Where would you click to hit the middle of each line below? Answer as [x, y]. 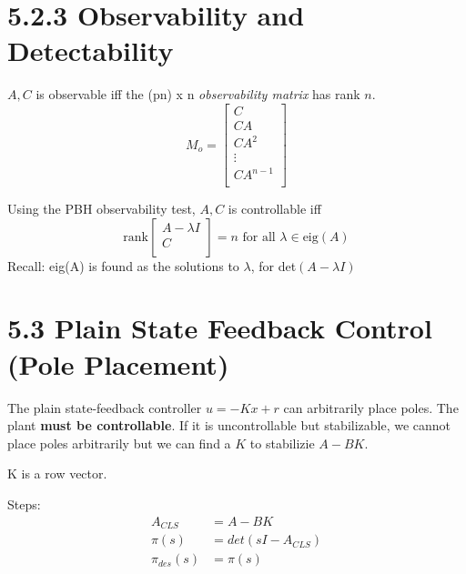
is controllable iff [274, 209]
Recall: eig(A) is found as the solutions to [123, 265]
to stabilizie [282, 443]
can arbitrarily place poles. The [371, 407]
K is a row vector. [57, 473]
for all [259, 237]
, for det [274, 265]
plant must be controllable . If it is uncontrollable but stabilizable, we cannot [229, 425]
